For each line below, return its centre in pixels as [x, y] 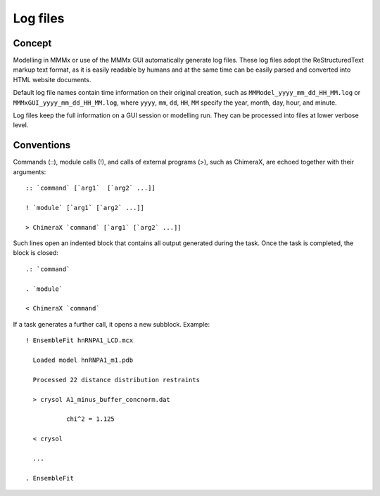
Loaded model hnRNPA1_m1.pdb [83, 360]
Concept [32, 43]
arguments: [30, 171]
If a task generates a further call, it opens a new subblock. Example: [112, 324]
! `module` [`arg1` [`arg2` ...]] [85, 208]
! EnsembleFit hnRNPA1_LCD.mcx [80, 340]
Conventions [42, 145]
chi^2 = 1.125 [90, 419]
